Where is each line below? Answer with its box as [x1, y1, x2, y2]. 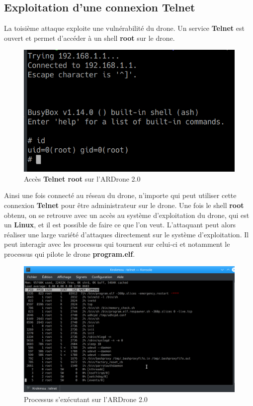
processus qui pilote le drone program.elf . [4, 249, 135, 259]
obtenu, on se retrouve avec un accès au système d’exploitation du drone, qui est [4, 209, 250, 220]
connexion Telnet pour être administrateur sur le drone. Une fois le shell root [4, 200, 244, 210]
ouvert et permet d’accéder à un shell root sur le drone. [4, 32, 175, 43]
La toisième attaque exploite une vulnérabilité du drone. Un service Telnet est [4, 23, 245, 33]
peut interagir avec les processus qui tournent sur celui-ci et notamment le [4, 239, 230, 249]
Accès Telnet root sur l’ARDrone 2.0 [24, 173, 141, 184]
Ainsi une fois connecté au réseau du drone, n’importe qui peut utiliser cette [4, 190, 237, 201]
